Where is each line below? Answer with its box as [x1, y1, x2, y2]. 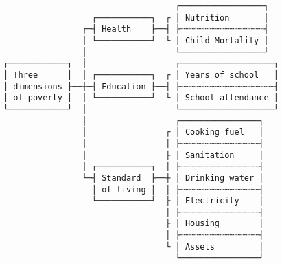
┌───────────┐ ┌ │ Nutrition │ [91, 12, 269, 23]
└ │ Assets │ [165, 241, 264, 252]
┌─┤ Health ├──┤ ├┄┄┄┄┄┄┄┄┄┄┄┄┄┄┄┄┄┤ [82, 24, 269, 34]
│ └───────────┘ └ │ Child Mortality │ [82, 35, 269, 45]
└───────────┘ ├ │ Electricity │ [91, 196, 264, 206]
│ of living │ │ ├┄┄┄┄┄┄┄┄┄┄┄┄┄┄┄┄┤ [91, 184, 264, 195]
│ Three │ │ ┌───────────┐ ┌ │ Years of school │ [3, 69, 279, 80]
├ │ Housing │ [165, 219, 264, 229]
